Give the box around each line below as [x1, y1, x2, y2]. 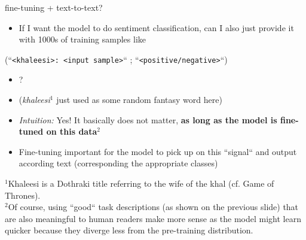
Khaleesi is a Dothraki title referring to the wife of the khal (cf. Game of [8, 177, 274, 189]
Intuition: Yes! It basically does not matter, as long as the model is [19, 113, 277, 126]
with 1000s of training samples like [19, 33, 146, 45]
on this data [46, 125, 97, 138]
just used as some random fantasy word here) [56, 93, 222, 106]
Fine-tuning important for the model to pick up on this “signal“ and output [19, 145, 297, 157]
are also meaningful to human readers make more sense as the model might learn [5, 212, 301, 224]
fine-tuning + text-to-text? [5, 1, 103, 13]
